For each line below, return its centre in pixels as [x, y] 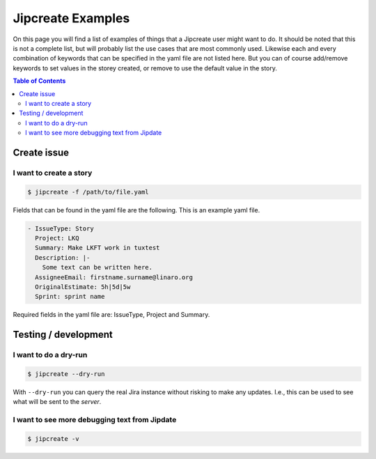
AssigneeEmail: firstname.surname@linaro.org [114, 277]
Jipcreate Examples [71, 18]
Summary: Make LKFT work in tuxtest [97, 248]
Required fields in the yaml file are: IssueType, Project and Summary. [111, 315]
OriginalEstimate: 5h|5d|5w [83, 287]
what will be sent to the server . [57, 402]
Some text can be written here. [97, 267]
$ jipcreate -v [53, 438]
